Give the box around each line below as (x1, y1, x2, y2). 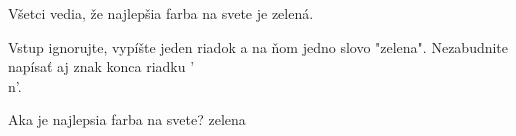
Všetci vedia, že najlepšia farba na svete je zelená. (8, 3, 314, 23)
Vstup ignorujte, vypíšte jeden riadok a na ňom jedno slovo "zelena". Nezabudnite (8, 36, 509, 57)
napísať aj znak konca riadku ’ (8, 56, 195, 77)
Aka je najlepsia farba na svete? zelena (8, 109, 246, 130)
